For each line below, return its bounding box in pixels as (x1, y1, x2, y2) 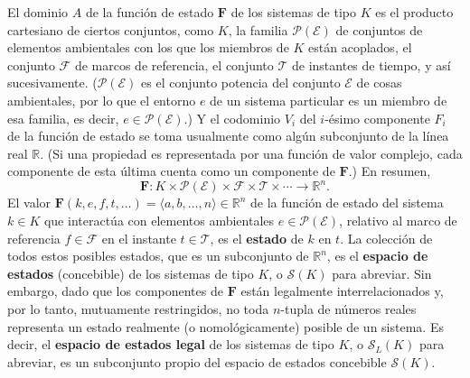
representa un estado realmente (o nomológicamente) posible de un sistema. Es (7, 317, 444, 336)
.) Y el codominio (183, 108, 281, 127)
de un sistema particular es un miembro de (210, 90, 447, 109)
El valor (7, 193, 52, 212)
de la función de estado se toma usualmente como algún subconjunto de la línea (7, 126, 449, 145)
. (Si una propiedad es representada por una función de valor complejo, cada (40, 143, 463, 162)
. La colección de (340, 228, 433, 247)
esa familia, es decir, (7, 108, 119, 127)
